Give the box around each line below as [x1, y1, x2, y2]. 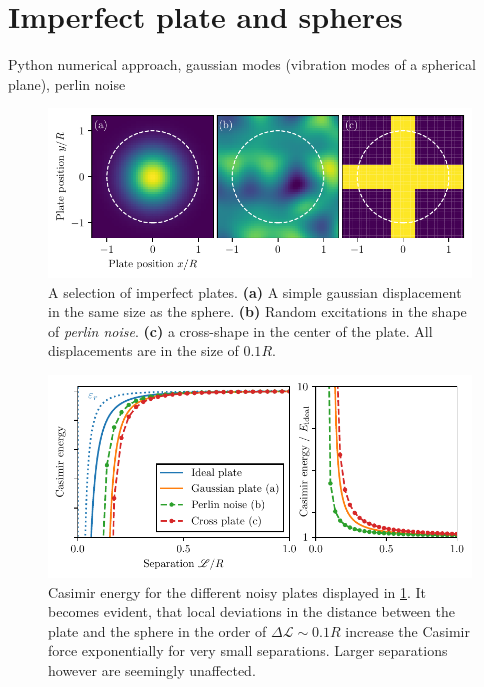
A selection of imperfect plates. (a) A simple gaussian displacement [48, 281, 462, 302]
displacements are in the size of [48, 340, 239, 361]
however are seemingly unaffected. [48, 660, 256, 680]
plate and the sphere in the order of [48, 620, 267, 641]
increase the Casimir [345, 620, 470, 641]
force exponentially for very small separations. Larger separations [48, 640, 448, 661]
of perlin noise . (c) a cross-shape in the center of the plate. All [48, 320, 433, 341]
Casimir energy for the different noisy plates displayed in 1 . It [48, 581, 427, 602]
